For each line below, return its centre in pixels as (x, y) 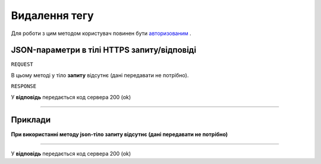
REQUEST (22, 64)
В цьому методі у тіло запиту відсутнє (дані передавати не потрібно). (100, 75)
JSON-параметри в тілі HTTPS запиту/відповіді (103, 50)
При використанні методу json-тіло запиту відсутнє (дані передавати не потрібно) (119, 134)
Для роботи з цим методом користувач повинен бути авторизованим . (101, 33)
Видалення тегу (53, 15)
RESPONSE (24, 86)
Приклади (31, 120)
